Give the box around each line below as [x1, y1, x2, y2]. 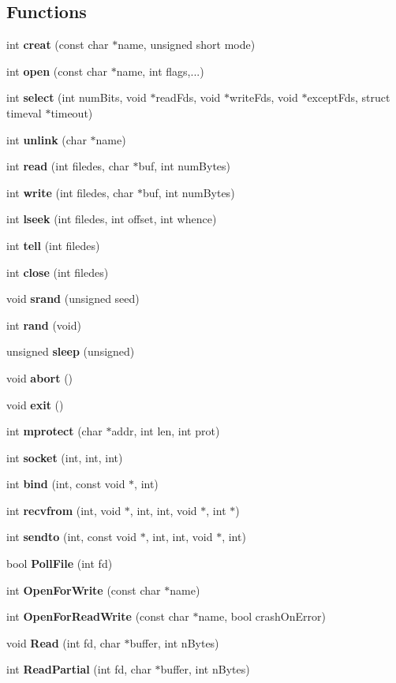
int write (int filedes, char [6, 184, 134, 200]
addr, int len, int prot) [111, 423, 220, 439]
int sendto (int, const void [6, 528, 137, 545]
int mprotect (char [6, 423, 103, 439]
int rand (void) [6, 316, 81, 333]
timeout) [50, 104, 93, 121]
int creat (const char [6, 36, 109, 53]
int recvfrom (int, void [6, 502, 121, 518]
